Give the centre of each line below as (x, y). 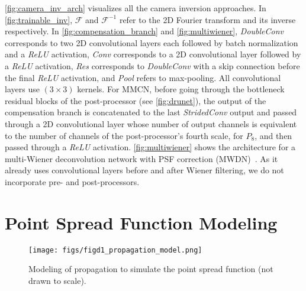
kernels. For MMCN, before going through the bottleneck (181, 89)
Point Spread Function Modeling (141, 222)
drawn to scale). (57, 280)
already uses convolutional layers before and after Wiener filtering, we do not (144, 170)
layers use (22, 89)
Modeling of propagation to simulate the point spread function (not (151, 269)
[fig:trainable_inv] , (39, 19)
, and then (273, 135)
